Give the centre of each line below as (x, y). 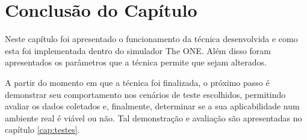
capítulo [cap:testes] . (42, 129)
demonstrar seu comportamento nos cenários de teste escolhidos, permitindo (145, 94)
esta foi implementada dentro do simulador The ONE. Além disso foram (138, 50)
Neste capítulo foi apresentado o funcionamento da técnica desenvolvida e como (151, 39)
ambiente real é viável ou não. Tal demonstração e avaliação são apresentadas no (153, 117)
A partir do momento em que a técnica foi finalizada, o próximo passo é (137, 82)
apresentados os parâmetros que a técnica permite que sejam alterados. (136, 62)
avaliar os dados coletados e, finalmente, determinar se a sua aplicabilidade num (152, 106)
